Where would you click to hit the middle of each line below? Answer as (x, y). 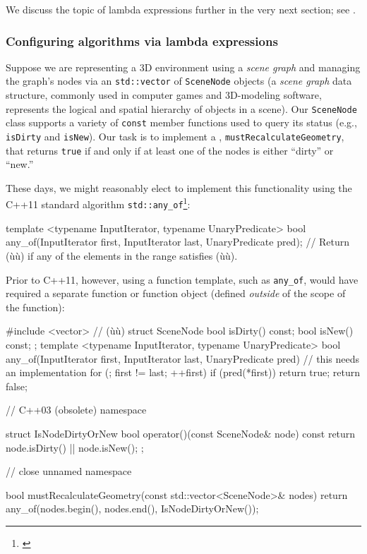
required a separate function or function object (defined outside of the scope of (176, 293)
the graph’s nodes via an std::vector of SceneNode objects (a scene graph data (179, 81)
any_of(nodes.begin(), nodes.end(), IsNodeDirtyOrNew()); (132, 508)
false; (17, 386)
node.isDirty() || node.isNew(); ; (75, 447)
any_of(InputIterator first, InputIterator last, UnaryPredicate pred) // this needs (182, 358)
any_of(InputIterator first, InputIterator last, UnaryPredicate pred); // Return (178, 242)
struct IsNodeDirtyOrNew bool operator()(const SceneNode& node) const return (181, 433)
